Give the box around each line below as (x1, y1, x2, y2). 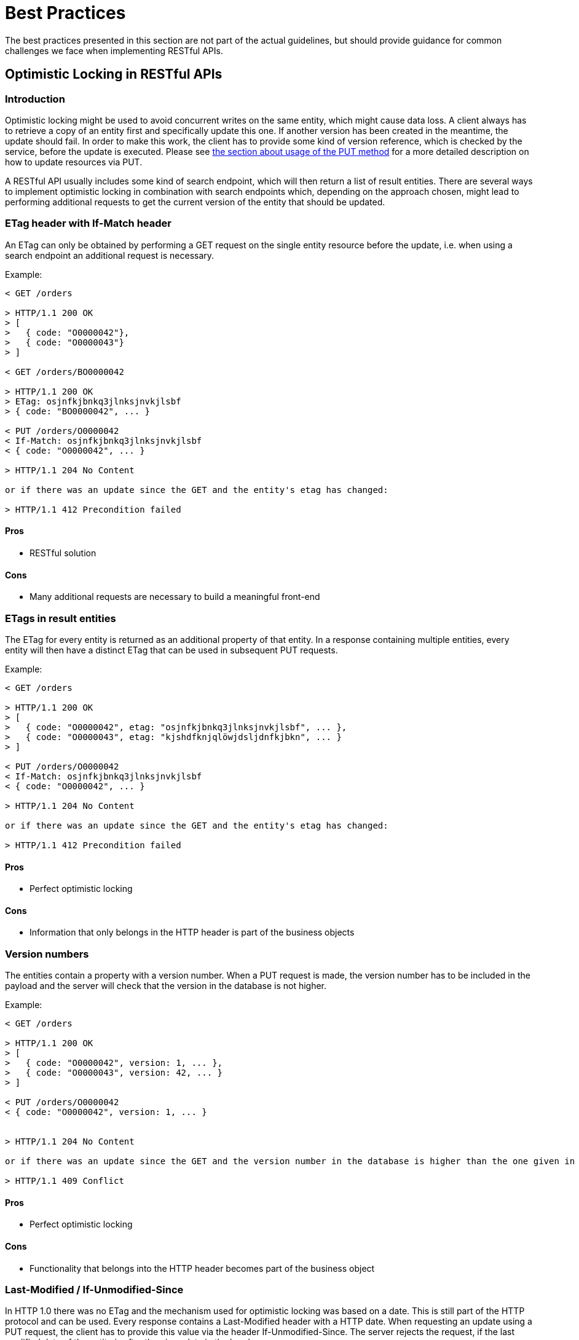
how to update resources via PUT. (5, 156, 143, 167)
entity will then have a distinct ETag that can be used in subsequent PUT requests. (5, 644, 338, 655)
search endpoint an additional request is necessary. (5, 250, 215, 261)
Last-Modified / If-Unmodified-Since (5, 1283, 184, 1296)
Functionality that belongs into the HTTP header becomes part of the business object (30, 1263, 375, 1274)
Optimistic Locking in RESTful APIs (5, 66, 223, 82)
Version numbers (5, 947, 89, 960)
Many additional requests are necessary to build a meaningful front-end (30, 591, 320, 602)
